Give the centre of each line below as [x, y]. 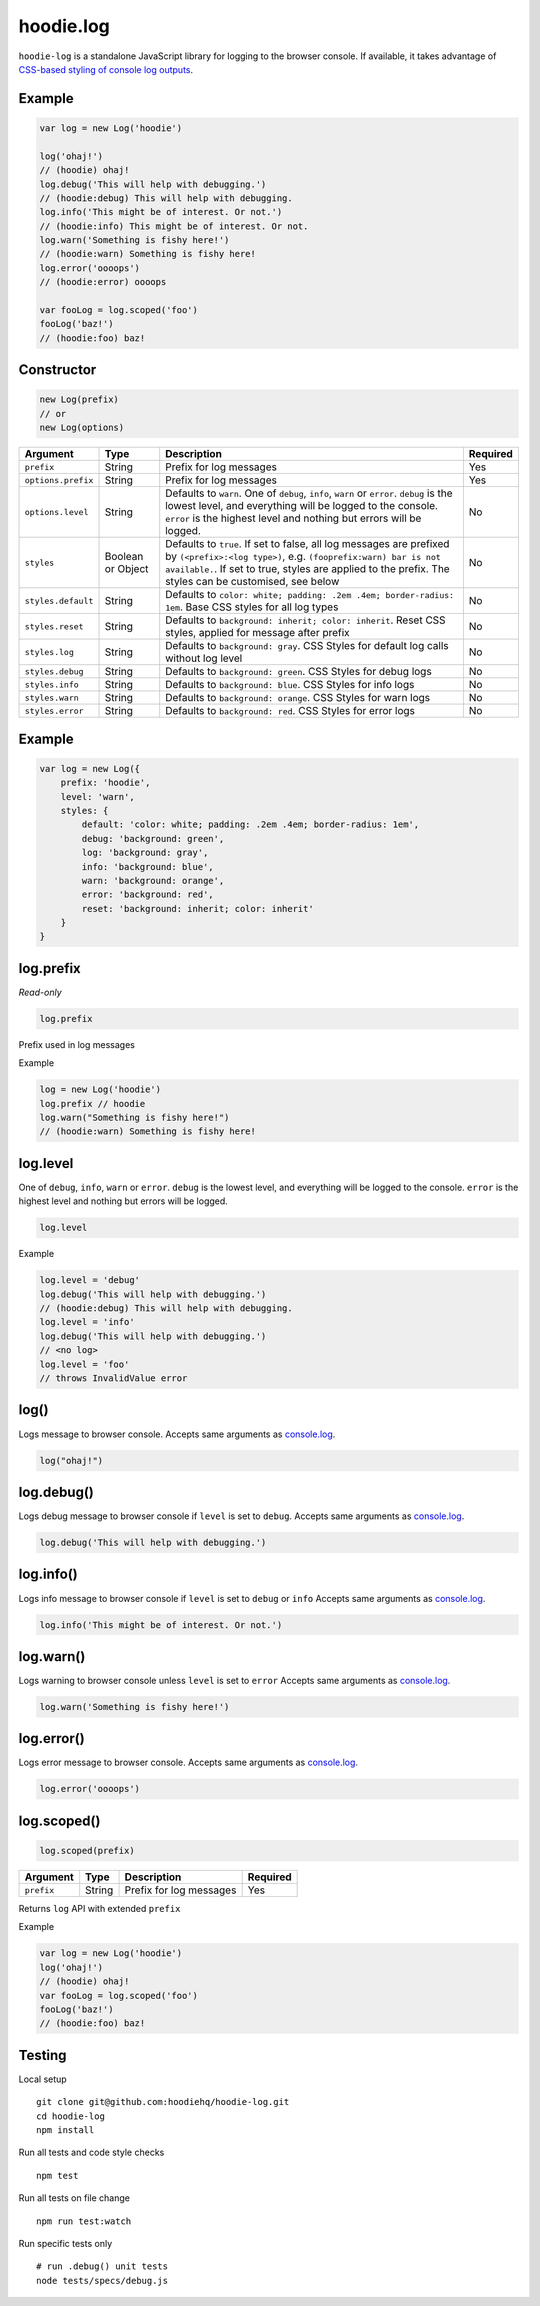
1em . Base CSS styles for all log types [252, 607]
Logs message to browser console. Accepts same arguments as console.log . [177, 1434]
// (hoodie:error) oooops [103, 282]
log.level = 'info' [87, 1322]
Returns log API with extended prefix [99, 1909]
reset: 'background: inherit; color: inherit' [197, 908]
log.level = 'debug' [89, 1280]
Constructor [57, 370]
